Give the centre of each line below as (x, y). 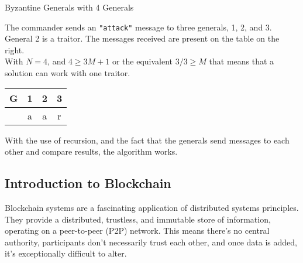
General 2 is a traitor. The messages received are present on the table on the (142, 38)
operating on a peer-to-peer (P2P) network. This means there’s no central (137, 230)
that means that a (242, 61)
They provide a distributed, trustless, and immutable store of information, (138, 219)
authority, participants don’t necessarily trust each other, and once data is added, (151, 242)
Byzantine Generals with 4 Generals (69, 7)
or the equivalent (142, 61)
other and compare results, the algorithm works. (91, 151)
